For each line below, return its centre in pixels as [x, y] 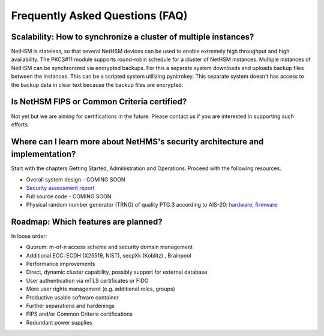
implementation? [43, 154]
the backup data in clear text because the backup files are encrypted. [97, 84]
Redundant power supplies [59, 322]
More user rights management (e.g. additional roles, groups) [100, 289]
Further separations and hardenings [70, 306]
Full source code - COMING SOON [69, 196]
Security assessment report [60, 188]
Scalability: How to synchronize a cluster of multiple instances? [133, 37]
